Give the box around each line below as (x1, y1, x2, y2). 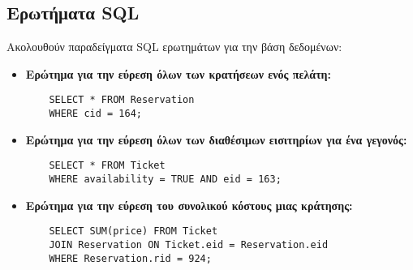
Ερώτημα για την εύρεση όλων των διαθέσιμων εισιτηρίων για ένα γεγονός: (25, 131, 407, 148)
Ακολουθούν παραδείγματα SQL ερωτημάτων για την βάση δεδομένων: (6, 38, 342, 55)
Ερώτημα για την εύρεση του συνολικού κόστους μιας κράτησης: (25, 196, 353, 213)
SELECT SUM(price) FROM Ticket (49, 225, 218, 238)
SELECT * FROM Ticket (49, 160, 166, 172)
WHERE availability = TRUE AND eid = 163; (49, 173, 282, 185)
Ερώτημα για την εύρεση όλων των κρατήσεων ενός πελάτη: (25, 65, 332, 82)
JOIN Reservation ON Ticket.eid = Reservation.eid (49, 238, 329, 251)
